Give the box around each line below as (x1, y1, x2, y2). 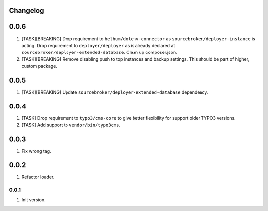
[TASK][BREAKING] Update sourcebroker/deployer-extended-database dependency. (21, 89, 208, 95)
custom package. (21, 63, 57, 69)
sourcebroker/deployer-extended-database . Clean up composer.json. (21, 50, 177, 55)
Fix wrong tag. (21, 148, 52, 154)
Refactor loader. (21, 174, 55, 180)
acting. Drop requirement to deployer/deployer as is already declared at (21, 42, 175, 48)
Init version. (21, 197, 46, 203)
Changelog (9, 6, 44, 15)
